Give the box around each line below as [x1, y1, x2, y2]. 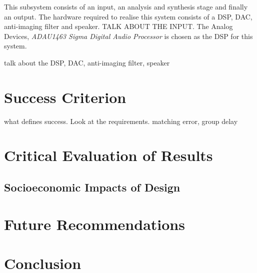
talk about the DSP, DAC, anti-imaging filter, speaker [4, 57, 170, 67]
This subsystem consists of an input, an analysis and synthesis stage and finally [4, 1, 248, 11]
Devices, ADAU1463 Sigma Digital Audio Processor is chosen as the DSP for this [4, 30, 253, 41]
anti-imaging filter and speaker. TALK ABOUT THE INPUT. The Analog [4, 21, 233, 31]
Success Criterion [4, 86, 126, 107]
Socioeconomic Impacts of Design [4, 179, 180, 195]
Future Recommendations [4, 213, 185, 234]
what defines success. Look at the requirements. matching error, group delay [4, 115, 238, 126]
